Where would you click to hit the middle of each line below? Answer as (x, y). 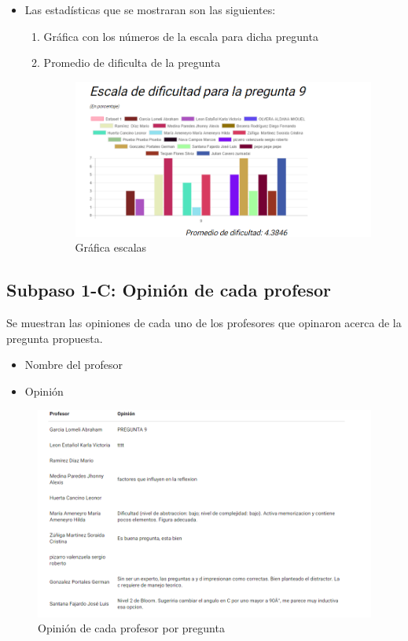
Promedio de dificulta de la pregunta (132, 63)
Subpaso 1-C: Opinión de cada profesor (169, 290)
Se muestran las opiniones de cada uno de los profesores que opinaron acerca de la (204, 322)
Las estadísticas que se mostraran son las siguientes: (150, 9)
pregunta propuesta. (55, 338)
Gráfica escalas (111, 247)
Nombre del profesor (74, 365)
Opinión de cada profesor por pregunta (131, 628)
